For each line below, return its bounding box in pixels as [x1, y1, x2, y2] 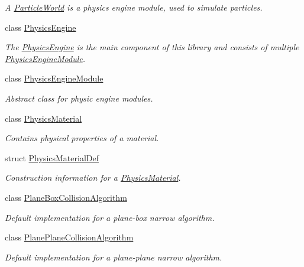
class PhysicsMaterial [5, 112, 82, 124]
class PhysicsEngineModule [5, 72, 104, 84]
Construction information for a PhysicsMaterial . [5, 171, 181, 184]
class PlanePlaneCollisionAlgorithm [5, 231, 134, 243]
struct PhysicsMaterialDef [5, 151, 99, 164]
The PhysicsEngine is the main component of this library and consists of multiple [5, 41, 299, 53]
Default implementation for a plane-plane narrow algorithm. [5, 250, 222, 263]
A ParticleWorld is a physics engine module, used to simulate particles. [5, 1, 263, 13]
